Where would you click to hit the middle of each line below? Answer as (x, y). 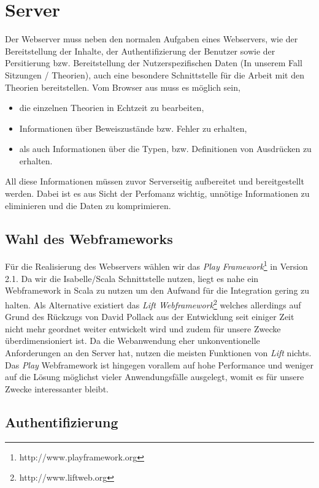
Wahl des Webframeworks (89, 238)
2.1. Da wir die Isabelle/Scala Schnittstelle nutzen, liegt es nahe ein (132, 278)
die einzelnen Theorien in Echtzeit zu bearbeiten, (112, 108)
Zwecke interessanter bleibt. (57, 388)
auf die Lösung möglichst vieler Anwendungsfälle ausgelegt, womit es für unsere (155, 377)
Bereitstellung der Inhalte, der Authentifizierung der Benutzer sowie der (140, 51)
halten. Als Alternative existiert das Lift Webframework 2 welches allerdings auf (153, 303)
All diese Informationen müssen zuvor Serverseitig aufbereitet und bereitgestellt (155, 181)
